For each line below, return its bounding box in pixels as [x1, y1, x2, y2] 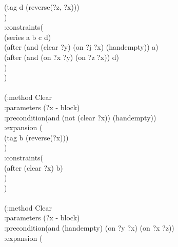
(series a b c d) [4, 31, 51, 42]
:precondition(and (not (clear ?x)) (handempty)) [4, 112, 156, 122]
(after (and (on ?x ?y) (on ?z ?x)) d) [4, 51, 120, 62]
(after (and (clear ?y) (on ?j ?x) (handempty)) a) [4, 42, 159, 52]
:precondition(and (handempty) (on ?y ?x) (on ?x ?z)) [4, 222, 174, 233]
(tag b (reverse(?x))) [4, 132, 69, 142]
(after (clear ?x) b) [4, 162, 63, 173]
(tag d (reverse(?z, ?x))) [4, 2, 80, 12]
